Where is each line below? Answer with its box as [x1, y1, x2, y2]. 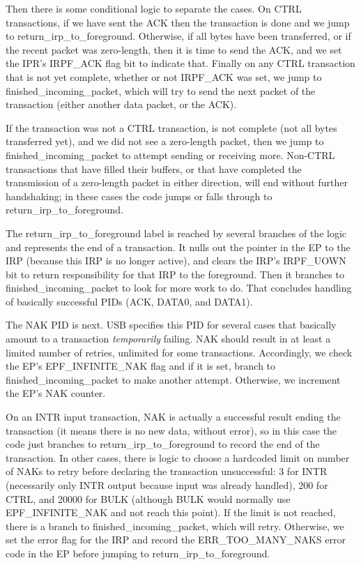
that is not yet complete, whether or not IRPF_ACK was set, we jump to [6, 69, 322, 84]
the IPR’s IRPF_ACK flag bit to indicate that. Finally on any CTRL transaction [6, 56, 355, 70]
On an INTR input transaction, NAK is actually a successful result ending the [6, 409, 341, 424]
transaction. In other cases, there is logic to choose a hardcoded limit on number [6, 450, 350, 465]
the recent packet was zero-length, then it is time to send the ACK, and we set [6, 42, 342, 56]
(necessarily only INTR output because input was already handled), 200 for [6, 478, 328, 492]
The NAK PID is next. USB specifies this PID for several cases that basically [6, 317, 337, 332]
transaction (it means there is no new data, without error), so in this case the [6, 423, 337, 437]
